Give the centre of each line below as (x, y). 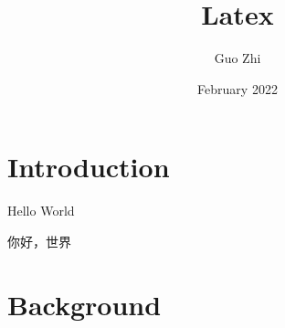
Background (84, 304)
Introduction (89, 167)
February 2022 (237, 88)
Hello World (41, 211)
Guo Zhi (237, 58)
